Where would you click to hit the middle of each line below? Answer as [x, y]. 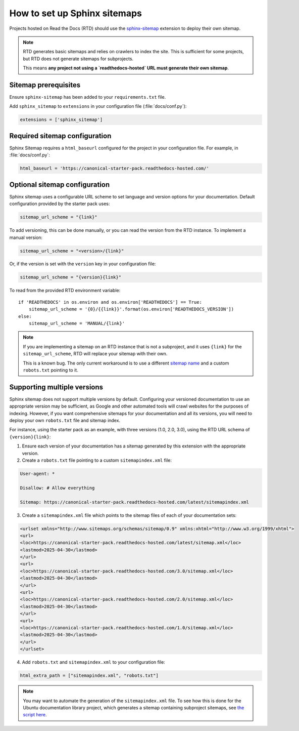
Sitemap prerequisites [45, 85]
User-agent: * [37, 474]
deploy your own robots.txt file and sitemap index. [65, 421]
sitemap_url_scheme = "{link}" [59, 217]
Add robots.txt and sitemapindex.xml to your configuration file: [93, 662]
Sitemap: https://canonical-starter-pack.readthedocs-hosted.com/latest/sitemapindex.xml [135, 502]
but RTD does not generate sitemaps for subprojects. [78, 59]
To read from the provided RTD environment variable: [65, 291]
